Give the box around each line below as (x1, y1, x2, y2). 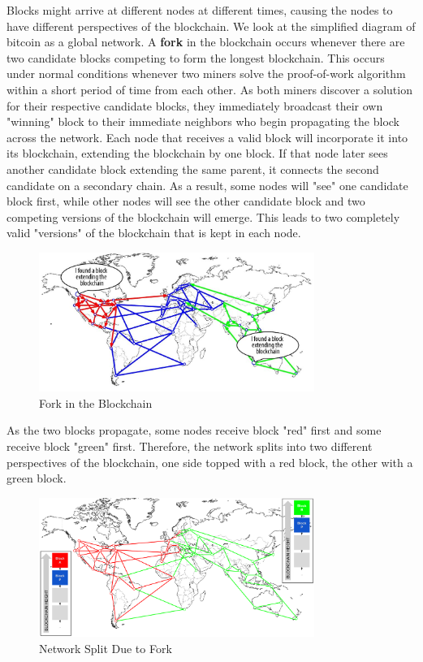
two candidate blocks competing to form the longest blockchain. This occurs (6, 49, 385, 66)
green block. (6, 469, 67, 487)
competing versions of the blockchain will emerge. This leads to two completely (6, 208, 400, 225)
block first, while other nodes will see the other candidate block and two (6, 193, 365, 210)
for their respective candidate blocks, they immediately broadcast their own (6, 97, 383, 114)
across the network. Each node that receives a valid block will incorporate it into (6, 128, 408, 145)
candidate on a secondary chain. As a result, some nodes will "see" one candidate (6, 176, 408, 193)
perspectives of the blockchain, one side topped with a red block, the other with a (6, 453, 413, 470)
